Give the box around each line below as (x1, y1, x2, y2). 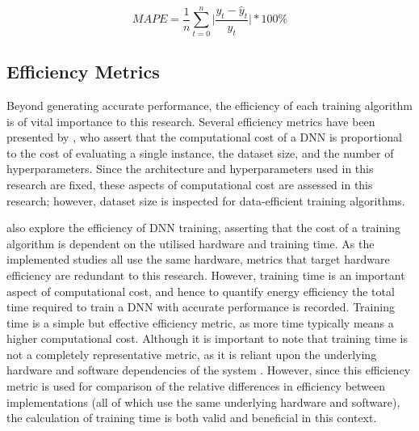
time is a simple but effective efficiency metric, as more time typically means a (6, 314, 394, 331)
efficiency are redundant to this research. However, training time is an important (6, 266, 405, 283)
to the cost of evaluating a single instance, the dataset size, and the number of (6, 144, 394, 161)
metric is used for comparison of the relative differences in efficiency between (6, 378, 386, 395)
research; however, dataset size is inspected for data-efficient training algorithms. (6, 192, 405, 209)
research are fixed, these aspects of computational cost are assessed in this (6, 175, 373, 192)
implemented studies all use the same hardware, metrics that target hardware (6, 251, 390, 268)
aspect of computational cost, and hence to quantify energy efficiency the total (6, 282, 395, 299)
